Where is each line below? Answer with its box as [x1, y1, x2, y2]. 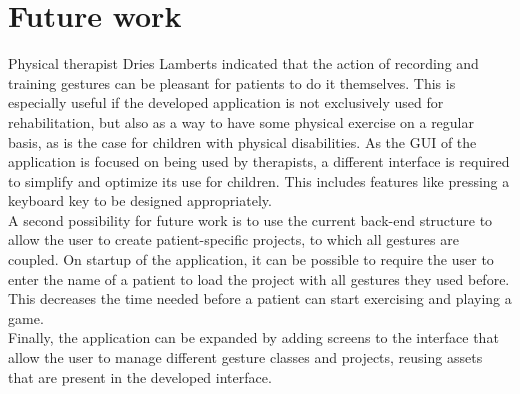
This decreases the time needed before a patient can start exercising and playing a [8, 288, 512, 309]
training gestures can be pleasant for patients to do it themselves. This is [8, 72, 456, 93]
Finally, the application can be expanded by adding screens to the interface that [8, 327, 499, 348]
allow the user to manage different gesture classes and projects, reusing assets [8, 347, 483, 368]
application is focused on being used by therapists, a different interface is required [8, 151, 510, 172]
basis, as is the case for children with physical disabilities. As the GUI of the [8, 131, 477, 152]
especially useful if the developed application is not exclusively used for [8, 92, 444, 113]
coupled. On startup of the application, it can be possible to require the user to [8, 249, 494, 270]
